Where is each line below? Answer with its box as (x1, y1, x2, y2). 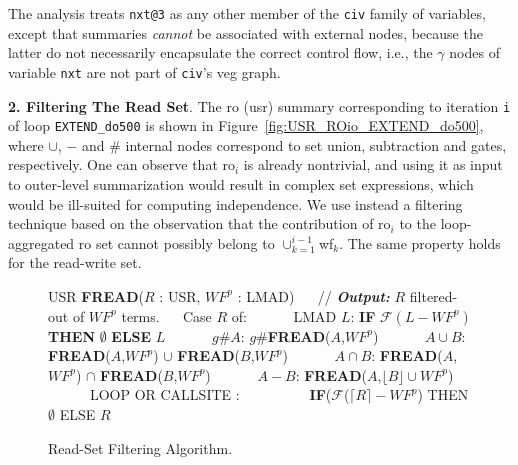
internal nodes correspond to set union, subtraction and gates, (125, 134, 507, 155)
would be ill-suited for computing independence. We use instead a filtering (8, 193, 463, 214)
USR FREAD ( (48, 285, 145, 306)
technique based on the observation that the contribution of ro (8, 213, 391, 234)
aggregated (8, 232, 75, 253)
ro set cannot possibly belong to (78, 232, 275, 253)
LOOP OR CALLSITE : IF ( (89, 384, 332, 405)
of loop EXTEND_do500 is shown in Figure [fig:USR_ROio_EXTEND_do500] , (8, 115, 484, 136)
